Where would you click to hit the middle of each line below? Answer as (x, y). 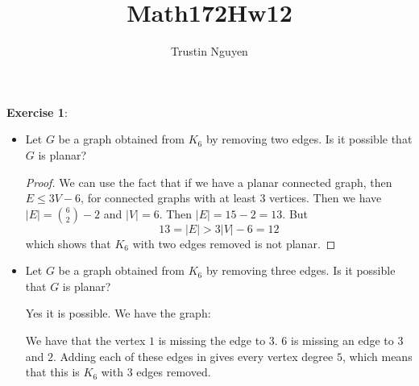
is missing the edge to (212, 340)
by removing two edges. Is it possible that (309, 139)
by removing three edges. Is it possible (301, 270)
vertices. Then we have (326, 198)
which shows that (68, 243)
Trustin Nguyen (209, 51)
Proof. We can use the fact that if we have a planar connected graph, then (209, 182)
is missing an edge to (342, 340)
